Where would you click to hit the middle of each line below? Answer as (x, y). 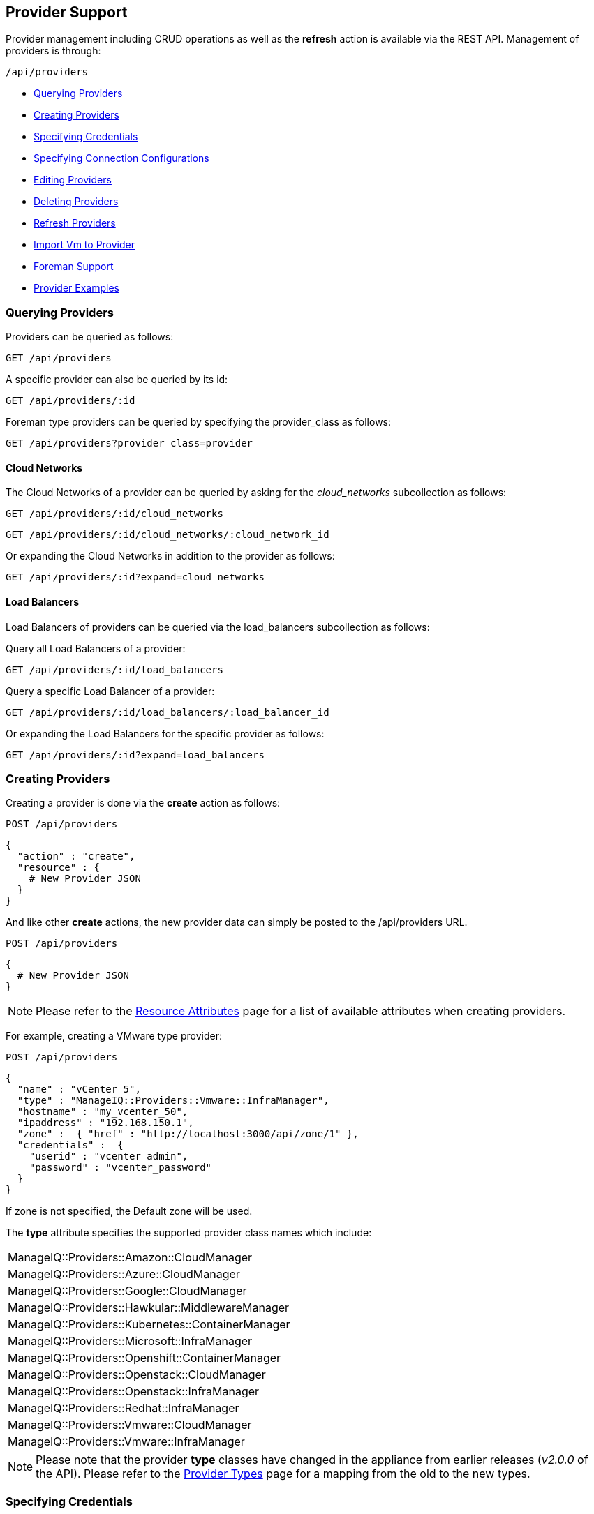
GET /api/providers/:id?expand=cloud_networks (135, 577)
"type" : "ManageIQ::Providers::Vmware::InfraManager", (173, 1101)
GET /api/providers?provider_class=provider (129, 443)
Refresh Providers (75, 223)
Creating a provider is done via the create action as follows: (143, 803)
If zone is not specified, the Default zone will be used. (129, 1211)
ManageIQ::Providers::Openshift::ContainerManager (144, 1358)
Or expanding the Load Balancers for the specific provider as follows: (165, 733)
